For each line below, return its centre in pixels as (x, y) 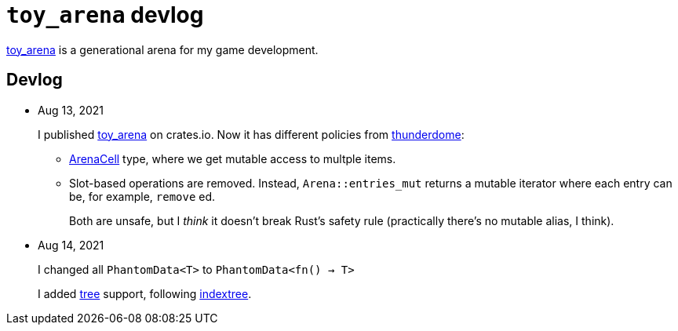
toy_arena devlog (105, 15)
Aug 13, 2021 (71, 110)
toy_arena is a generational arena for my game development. (162, 49)
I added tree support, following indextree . (145, 293)
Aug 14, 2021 (71, 245)
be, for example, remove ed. (142, 196)
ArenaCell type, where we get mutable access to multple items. (233, 158)
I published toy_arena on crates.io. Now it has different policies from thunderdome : (251, 134)
